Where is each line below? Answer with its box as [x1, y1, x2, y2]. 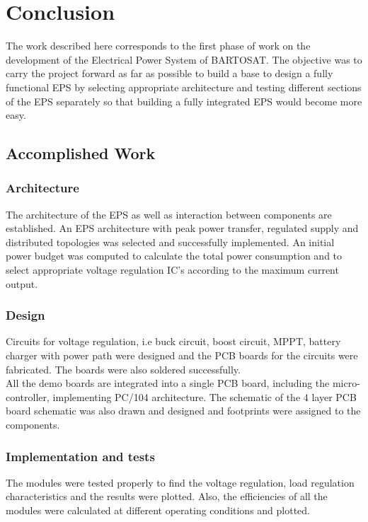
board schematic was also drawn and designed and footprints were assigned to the [6, 403, 361, 418]
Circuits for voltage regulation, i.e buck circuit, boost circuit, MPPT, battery [6, 334, 341, 349]
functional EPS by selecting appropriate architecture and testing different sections [6, 79, 362, 94]
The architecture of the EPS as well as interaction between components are [6, 207, 332, 221]
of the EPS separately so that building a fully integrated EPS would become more [6, 93, 362, 108]
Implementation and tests [6, 447, 155, 465]
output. [6, 276, 38, 291]
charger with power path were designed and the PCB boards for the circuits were [6, 348, 358, 363]
